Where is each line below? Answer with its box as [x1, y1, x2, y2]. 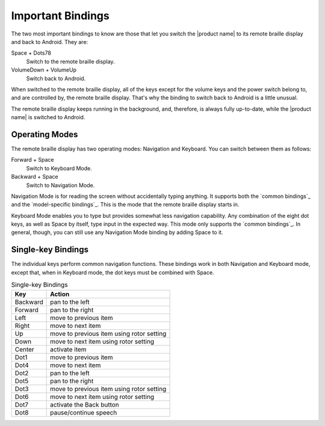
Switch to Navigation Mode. [26, 181, 95, 189]
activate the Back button [50, 400, 120, 409]
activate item [50, 345, 87, 353]
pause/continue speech [50, 408, 117, 416]
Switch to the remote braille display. [26, 58, 115, 65]
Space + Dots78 [11, 49, 51, 57]
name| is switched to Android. [11, 114, 85, 121]
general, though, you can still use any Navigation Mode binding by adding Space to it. [11, 229, 223, 236]
